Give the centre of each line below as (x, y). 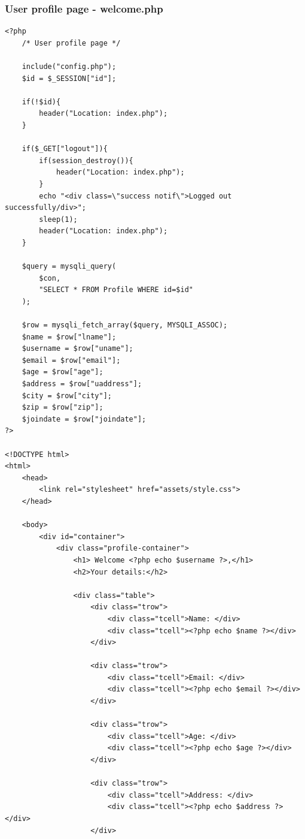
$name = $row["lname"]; (69, 337)
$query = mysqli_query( (69, 267)
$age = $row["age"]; (62, 372)
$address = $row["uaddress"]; (82, 384)
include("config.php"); (69, 67)
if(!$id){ (41, 102)
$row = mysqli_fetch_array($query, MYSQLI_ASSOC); (125, 325)
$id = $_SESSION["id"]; (69, 78)
